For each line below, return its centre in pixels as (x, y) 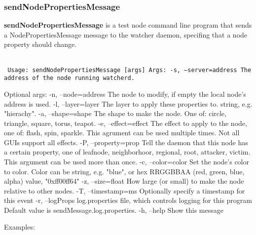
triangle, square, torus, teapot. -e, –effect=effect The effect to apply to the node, (126, 123)
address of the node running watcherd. (69, 78)
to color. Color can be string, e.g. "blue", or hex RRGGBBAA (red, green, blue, (124, 171)
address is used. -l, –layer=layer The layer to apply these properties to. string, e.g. (128, 103)
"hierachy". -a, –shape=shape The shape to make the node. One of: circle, (115, 113)
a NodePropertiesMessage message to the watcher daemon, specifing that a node (126, 34)
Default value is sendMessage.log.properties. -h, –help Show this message (114, 210)
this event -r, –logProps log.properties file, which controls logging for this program (128, 200)
